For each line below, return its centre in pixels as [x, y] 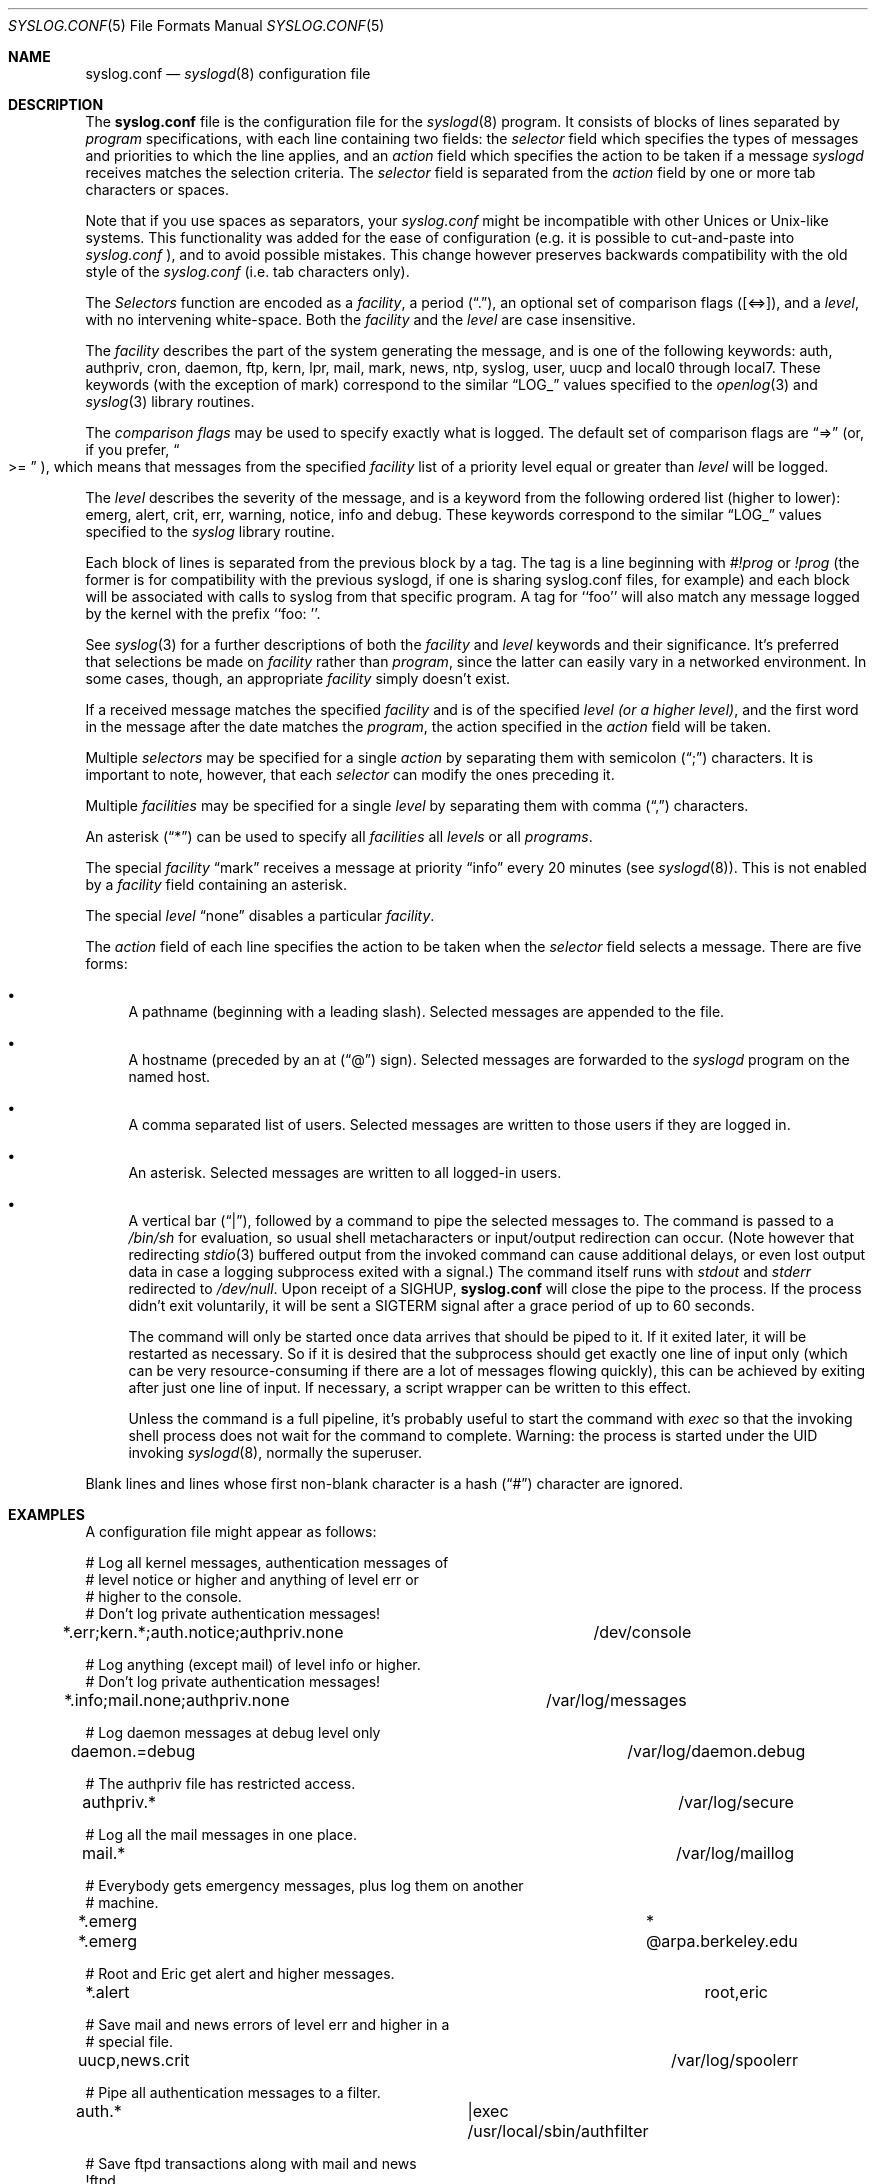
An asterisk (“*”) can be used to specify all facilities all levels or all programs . [339, 836]
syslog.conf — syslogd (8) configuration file [228, 73]
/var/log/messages [616, 1700]
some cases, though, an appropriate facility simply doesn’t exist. [298, 678]
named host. [169, 1076]
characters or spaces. [157, 189]
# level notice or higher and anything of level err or [252, 1579]
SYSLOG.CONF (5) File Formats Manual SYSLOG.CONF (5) [196, 25]
